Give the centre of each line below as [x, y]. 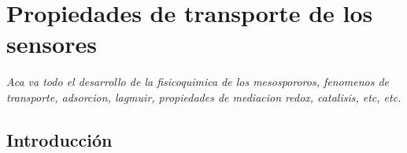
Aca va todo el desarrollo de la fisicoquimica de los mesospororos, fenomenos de [198, 82]
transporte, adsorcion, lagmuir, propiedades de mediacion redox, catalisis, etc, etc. [204, 97]
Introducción [59, 139]
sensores [52, 44]
